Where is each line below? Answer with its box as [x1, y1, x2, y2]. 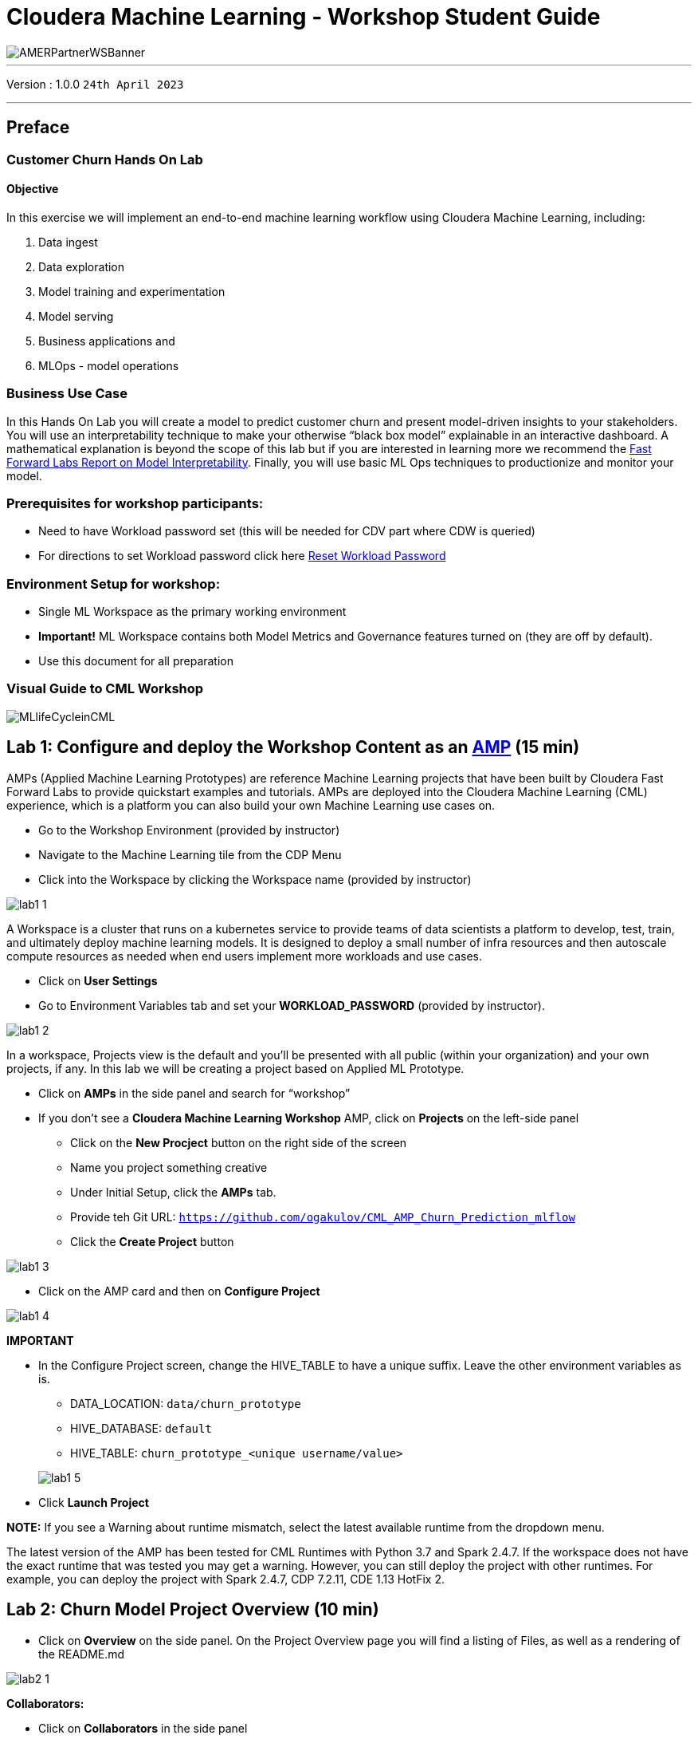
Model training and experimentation [38, 284, 225, 298]
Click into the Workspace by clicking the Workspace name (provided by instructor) [38, 872, 472, 886]
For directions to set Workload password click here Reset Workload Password [38, 549, 446, 563]
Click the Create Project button [70, 1234, 234, 1248]
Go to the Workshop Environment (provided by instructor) [38, 822, 340, 837]
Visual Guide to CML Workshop [6, 680, 204, 697]
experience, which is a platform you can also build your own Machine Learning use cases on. [6, 798, 496, 812]
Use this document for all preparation [38, 654, 234, 668]
